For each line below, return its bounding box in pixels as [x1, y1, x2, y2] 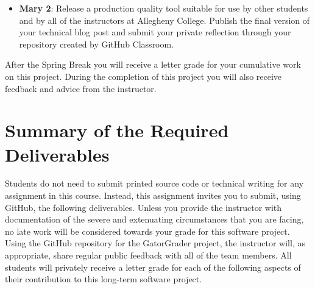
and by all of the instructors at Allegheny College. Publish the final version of [19, 13, 310, 26]
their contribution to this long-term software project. [5, 273, 202, 285]
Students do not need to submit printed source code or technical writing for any [5, 177, 304, 190]
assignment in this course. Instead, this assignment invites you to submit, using [5, 189, 301, 202]
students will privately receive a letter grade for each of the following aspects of [5, 260, 301, 273]
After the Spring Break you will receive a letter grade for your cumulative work [5, 58, 301, 71]
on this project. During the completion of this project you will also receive [5, 70, 282, 82]
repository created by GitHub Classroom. [19, 37, 174, 50]
